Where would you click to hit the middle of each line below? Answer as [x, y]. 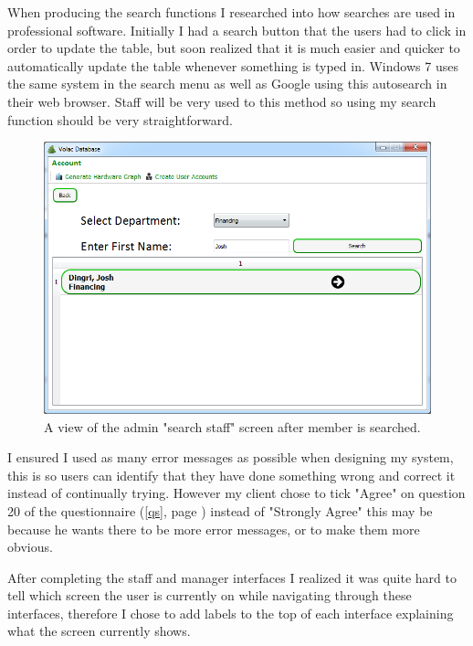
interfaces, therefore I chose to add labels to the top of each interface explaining [231, 613]
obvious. [30, 547]
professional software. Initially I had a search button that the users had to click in [237, 30]
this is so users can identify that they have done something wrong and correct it [231, 475]
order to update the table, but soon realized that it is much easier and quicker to [234, 48]
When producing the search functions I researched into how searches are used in [231, 12]
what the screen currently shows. [99, 631]
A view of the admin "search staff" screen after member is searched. [232, 426]
